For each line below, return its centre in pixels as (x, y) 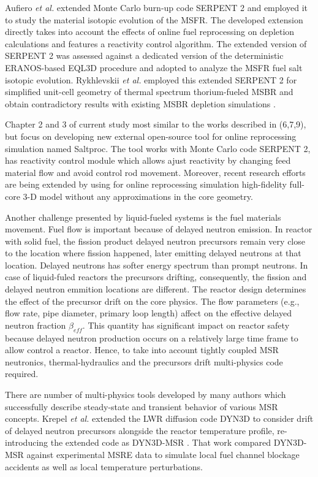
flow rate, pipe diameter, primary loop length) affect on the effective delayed (148, 313)
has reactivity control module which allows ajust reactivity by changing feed (148, 160)
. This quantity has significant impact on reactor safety (186, 325)
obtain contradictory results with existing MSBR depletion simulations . (140, 103)
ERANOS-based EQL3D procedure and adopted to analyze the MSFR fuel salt (154, 67)
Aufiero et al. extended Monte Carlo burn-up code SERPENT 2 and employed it (157, 7)
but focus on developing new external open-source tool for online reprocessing (151, 136)
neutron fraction (36, 325)
